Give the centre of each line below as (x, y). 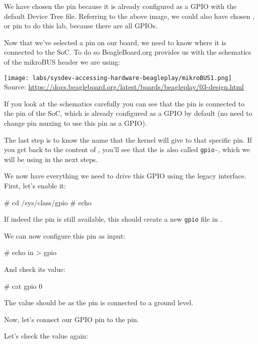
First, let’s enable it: (35, 186)
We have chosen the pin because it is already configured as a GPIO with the (120, 6)
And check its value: (35, 269)
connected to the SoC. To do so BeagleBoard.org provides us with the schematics (128, 52)
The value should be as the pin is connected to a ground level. (99, 302)
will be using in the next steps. (51, 159)
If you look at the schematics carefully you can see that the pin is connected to (124, 103)
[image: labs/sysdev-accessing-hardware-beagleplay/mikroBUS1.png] (118, 78)
